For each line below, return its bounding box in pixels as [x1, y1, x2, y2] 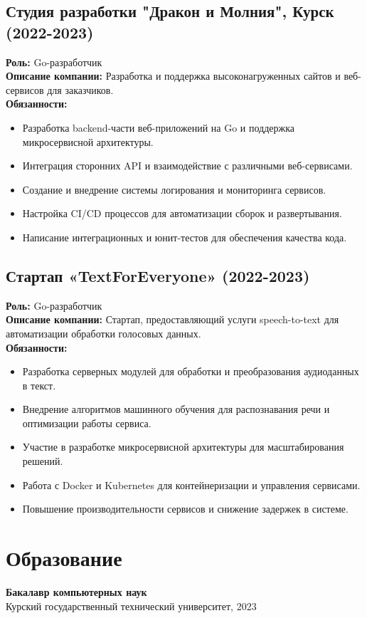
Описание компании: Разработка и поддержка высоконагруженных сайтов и [6, 68, 341, 83]
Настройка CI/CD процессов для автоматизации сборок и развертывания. [22, 206, 342, 221]
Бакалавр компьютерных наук [6, 584, 147, 599]
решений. [22, 454, 63, 468]
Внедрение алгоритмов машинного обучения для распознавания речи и [22, 402, 330, 417]
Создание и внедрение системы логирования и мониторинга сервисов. [22, 182, 326, 197]
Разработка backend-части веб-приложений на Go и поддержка [22, 120, 295, 135]
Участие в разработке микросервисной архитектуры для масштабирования [22, 439, 344, 454]
